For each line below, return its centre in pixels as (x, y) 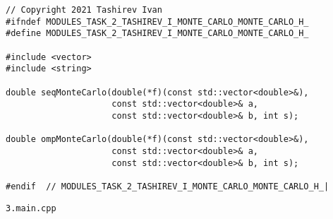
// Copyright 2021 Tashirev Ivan (84, 10)
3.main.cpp (31, 208)
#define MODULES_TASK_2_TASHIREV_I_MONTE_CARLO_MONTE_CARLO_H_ (157, 34)
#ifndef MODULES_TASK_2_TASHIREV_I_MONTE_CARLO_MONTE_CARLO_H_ (157, 22)
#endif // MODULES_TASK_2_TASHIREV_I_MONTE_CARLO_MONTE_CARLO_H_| (168, 186)
